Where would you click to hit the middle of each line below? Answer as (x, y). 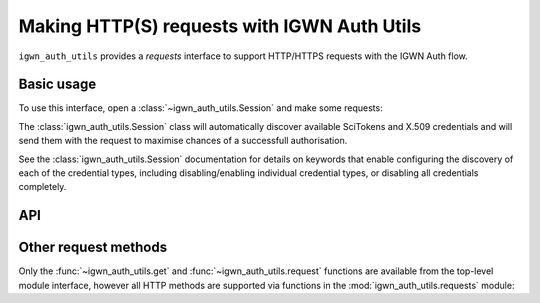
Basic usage (57, 84)
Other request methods (93, 247)
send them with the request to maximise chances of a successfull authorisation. (183, 141)
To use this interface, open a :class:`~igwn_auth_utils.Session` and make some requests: (201, 108)
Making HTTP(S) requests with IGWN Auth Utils (220, 26)
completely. (42, 187)
